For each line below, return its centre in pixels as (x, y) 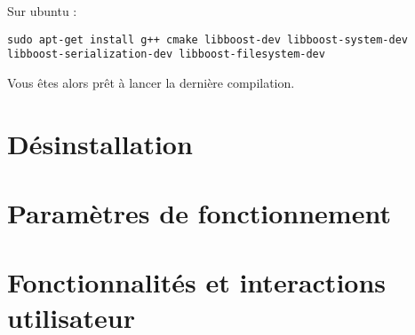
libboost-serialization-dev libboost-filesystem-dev (166, 55)
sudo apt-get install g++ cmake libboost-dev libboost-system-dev (208, 39)
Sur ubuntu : (42, 11)
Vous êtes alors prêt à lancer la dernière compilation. (151, 82)
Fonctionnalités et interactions (197, 282)
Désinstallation (100, 143)
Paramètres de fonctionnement (199, 213)
